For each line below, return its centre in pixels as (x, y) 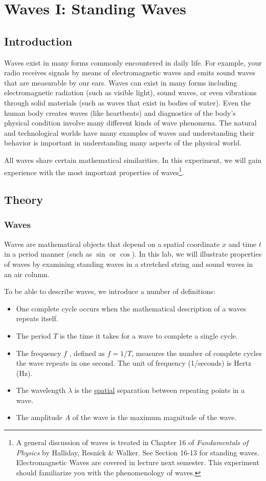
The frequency (39, 353)
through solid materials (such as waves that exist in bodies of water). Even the (128, 102)
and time (242, 244)
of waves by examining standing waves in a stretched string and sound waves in (129, 264)
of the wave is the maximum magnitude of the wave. (154, 417)
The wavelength (41, 390)
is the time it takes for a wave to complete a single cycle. (149, 335)
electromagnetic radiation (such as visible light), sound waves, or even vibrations (130, 92)
